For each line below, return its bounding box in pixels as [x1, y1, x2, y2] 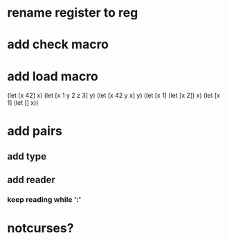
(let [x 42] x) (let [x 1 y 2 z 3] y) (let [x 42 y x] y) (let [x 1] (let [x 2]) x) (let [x [7, 92, 220, 100]
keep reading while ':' [7, 195, 82, 205]
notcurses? [7, 221, 74, 237]
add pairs [7, 123, 63, 139]
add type [7, 151, 47, 162]
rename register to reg [7, 5, 138, 21]
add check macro [7, 37, 109, 53]
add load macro [7, 68, 98, 84]
